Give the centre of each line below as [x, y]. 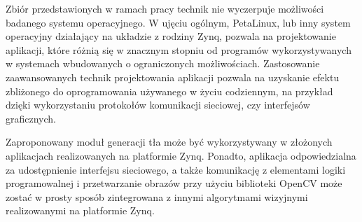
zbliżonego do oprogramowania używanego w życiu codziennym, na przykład [169, 91]
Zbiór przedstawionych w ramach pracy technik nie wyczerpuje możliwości [165, 8]
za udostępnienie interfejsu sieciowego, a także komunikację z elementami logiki [176, 169]
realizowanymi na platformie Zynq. [80, 210]
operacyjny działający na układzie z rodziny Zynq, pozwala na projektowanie [171, 36]
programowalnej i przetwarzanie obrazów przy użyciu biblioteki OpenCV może [174, 183]
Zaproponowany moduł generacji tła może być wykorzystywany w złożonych [169, 142]
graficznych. [31, 118]
